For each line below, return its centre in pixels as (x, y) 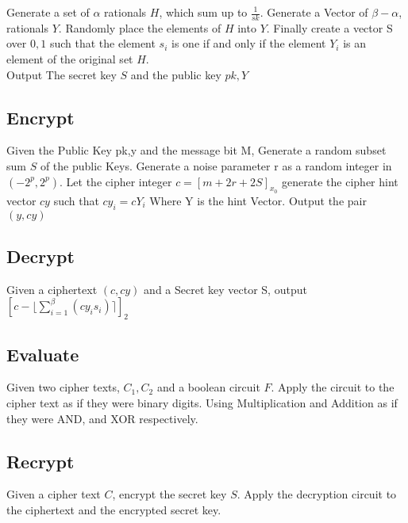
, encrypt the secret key (169, 494)
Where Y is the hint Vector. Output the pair (258, 200)
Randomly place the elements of (143, 27)
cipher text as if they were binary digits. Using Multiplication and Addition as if (202, 402)
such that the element (102, 43)
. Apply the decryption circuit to (317, 494)
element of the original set (70, 59)
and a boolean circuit (208, 387)
